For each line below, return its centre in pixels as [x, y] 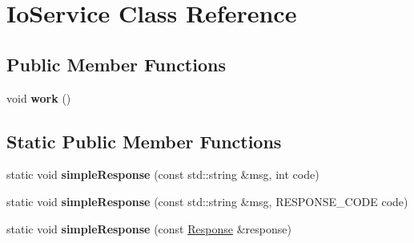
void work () [39, 97]
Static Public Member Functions [144, 141]
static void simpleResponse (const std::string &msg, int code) [163, 174]
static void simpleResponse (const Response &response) [149, 228]
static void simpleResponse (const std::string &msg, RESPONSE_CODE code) [207, 201]
